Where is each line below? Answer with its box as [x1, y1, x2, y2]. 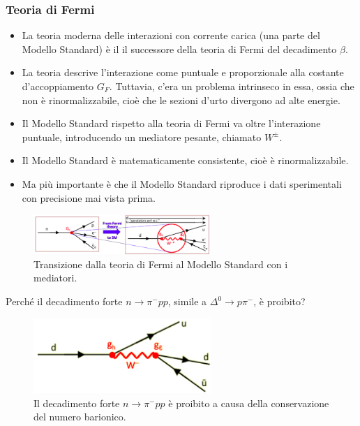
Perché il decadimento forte [6, 294, 123, 309]
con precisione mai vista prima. [22, 190, 156, 205]
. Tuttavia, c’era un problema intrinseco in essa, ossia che [109, 79, 354, 93]
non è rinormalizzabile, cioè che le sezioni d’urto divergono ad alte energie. [22, 92, 340, 107]
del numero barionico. [33, 409, 126, 424]
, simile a [167, 294, 207, 309]
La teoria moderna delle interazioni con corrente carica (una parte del [22, 28, 320, 43]
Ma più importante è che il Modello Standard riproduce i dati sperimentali [22, 176, 342, 191]
